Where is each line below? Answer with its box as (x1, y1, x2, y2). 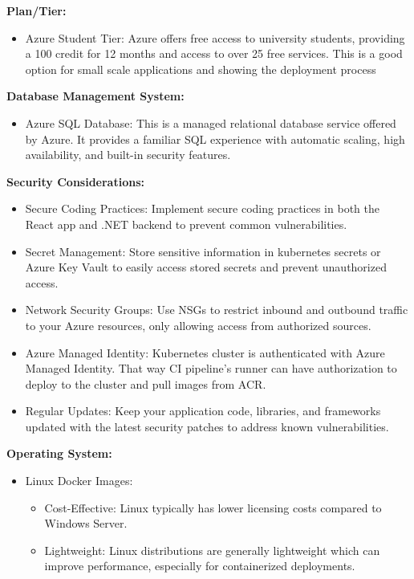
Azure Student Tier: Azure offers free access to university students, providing (25, 29, 405, 46)
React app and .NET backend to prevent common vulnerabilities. (25, 215, 347, 232)
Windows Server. (44, 515, 128, 532)
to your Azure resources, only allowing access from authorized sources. (25, 316, 371, 333)
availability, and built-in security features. (25, 146, 231, 163)
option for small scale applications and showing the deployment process (25, 60, 376, 77)
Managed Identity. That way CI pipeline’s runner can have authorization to (25, 360, 397, 377)
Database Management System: (6, 88, 185, 104)
